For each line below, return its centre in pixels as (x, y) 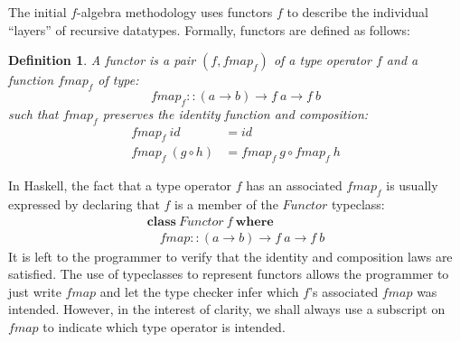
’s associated (344, 291)
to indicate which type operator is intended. (164, 327)
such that (33, 113)
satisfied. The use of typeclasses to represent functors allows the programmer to (229, 274)
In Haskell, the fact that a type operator (120, 185)
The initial (38, 12)
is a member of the (226, 204)
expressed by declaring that (84, 204)
